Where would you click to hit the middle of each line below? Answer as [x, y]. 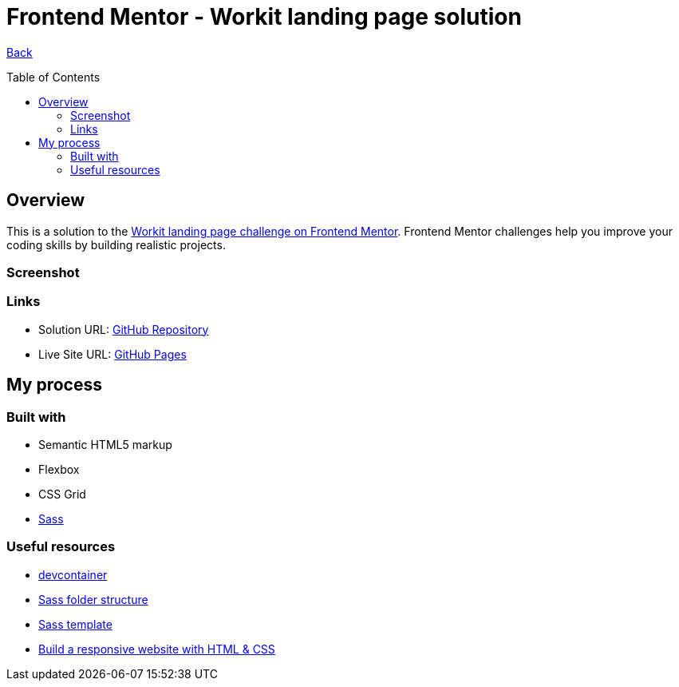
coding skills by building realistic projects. [116, 244]
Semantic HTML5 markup [105, 444]
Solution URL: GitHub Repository [124, 329]
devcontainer [73, 574]
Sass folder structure [93, 599]
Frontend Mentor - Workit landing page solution [264, 17]
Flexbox [59, 469]
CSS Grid [62, 494]
